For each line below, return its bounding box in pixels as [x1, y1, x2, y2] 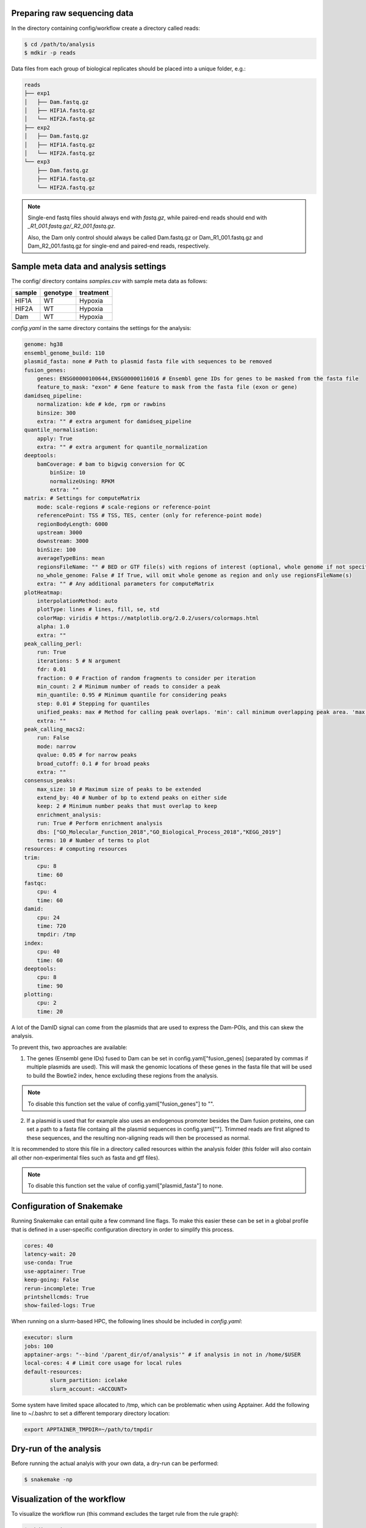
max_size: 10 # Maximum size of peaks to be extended [37, 785, 201, 793]
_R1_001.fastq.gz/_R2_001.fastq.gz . [27, 222, 116, 230]
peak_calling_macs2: [24, 725, 85, 733]
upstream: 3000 [37, 529, 82, 536]
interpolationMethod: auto [37, 598, 118, 604]
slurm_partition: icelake [49, 1377, 127, 1384]
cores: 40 [24, 1242, 54, 1249]
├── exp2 [24, 124, 51, 131]
